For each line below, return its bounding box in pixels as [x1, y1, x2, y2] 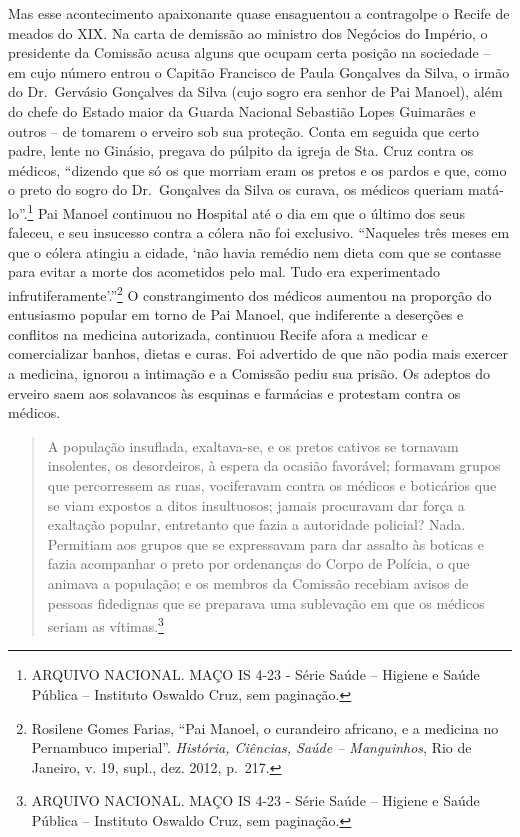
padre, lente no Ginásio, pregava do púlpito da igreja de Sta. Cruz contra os [8, 140, 474, 161]
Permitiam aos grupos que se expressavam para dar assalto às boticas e [47, 533, 484, 554]
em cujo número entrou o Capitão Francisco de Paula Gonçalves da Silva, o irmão [8, 61, 510, 82]
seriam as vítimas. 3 [47, 613, 164, 636]
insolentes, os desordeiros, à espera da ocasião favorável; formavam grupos [47, 455, 501, 476]
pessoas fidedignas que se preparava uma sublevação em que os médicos [47, 592, 485, 613]
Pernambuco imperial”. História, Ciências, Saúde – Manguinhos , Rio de [31, 737, 472, 758]
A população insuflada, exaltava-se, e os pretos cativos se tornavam [47, 435, 459, 456]
